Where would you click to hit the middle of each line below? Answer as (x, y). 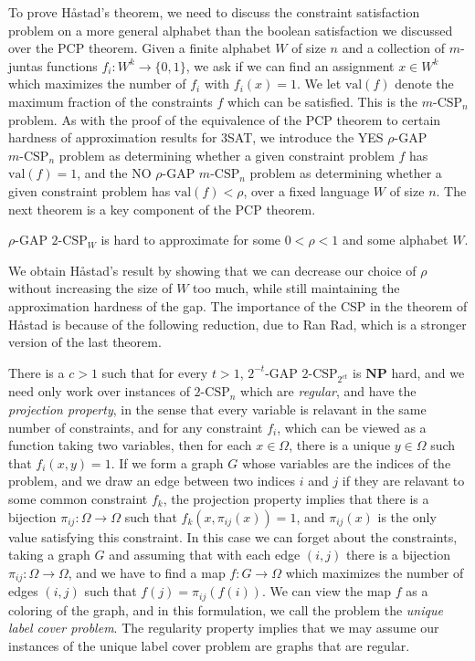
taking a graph (49, 555)
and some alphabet (395, 240)
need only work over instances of (99, 391)
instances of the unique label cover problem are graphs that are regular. (209, 645)
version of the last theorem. (85, 342)
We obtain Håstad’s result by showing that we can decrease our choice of (212, 270)
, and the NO (114, 173)
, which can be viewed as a (352, 427)
